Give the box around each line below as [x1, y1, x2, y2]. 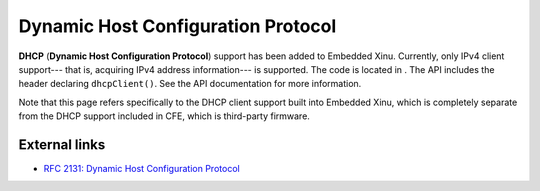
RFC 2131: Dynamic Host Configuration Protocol [43, 163, 240, 175]
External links [18, 136, 106, 153]
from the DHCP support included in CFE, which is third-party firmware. [18, 110, 310, 122]
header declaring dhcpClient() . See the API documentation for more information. [18, 78, 362, 90]
